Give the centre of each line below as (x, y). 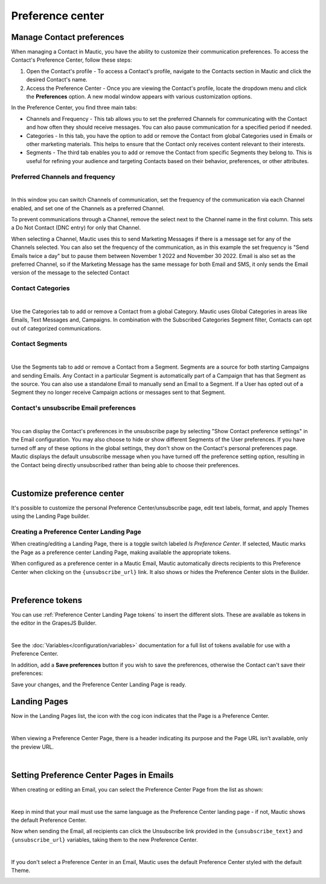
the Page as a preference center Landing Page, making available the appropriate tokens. (121, 552)
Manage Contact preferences (68, 37)
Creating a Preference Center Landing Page (76, 532)
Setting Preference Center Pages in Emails (93, 775)
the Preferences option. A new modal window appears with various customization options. (139, 97)
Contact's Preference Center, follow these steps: (72, 60)
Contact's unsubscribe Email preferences (73, 408)
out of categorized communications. (56, 328)
